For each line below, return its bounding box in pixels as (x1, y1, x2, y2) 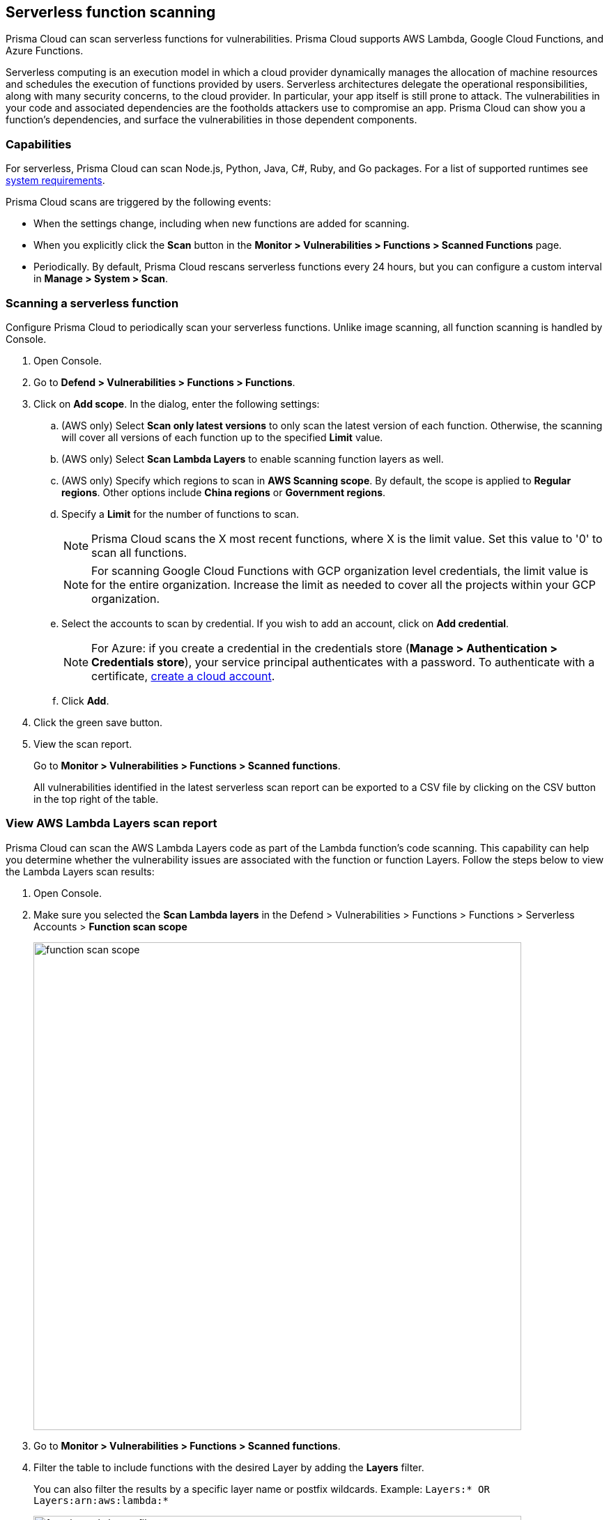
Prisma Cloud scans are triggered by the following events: (6, 196, 271, 208)
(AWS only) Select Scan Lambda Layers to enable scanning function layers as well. (61, 452, 444, 465)
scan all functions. (91, 545, 187, 560)
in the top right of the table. (33, 792, 159, 805)
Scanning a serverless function (6, 295, 179, 310)
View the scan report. (33, 737, 132, 750)
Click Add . (61, 694, 109, 707)
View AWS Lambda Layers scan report (6, 816, 217, 831)
